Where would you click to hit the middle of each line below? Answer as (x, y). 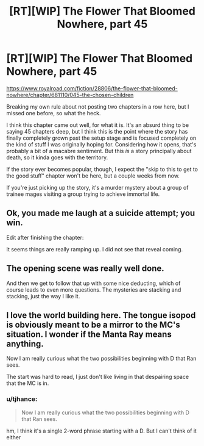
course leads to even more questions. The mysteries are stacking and (94, 290)
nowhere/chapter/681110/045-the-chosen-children (70, 95)
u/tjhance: (22, 399)
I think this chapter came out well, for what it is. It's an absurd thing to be (98, 125)
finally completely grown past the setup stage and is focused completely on (101, 138)
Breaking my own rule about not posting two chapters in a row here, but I (98, 106)
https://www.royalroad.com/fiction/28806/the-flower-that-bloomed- (92, 88)
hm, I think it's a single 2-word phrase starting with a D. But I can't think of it (101, 431)
